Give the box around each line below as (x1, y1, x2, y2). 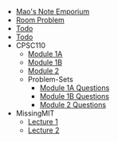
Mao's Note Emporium (15, 7, 90, 16)
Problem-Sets (27, 75, 73, 84)
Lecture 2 (27, 125, 60, 135)
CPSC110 (15, 41, 46, 50)
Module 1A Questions (39, 83, 110, 93)
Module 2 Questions (39, 100, 106, 109)
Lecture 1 (27, 117, 58, 126)
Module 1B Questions (39, 92, 110, 101)
